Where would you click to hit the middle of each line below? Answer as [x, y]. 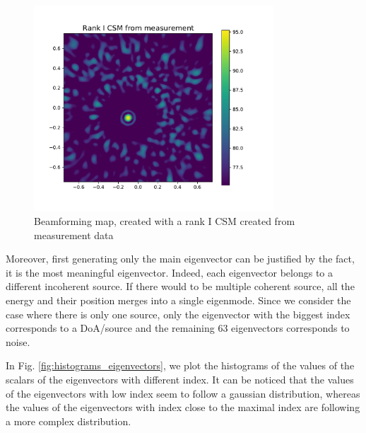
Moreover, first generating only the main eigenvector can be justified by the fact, [180, 259]
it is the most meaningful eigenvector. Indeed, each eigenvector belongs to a [170, 272]
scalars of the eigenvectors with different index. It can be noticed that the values [180, 380]
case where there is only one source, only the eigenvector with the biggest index [178, 314]
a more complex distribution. [69, 421]
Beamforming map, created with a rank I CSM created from [165, 221]
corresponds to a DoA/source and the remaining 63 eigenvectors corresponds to [178, 328]
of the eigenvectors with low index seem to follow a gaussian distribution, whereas [183, 393]
